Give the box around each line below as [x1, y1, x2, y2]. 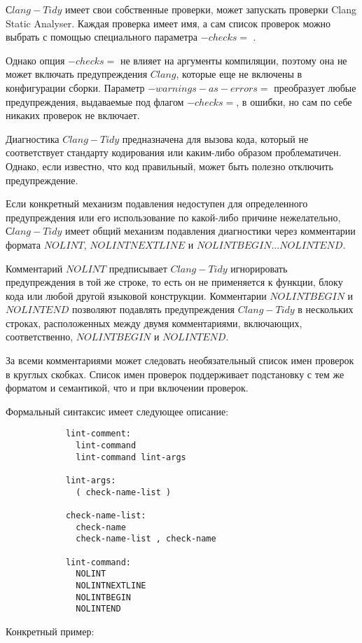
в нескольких [298, 302, 354, 317]
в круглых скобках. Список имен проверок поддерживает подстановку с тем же [6, 366, 344, 381]
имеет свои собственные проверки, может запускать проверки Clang [65, 2, 357, 16]
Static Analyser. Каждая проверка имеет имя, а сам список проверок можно [6, 15, 331, 30]
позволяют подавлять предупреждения [71, 302, 235, 317]
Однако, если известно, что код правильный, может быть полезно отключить [6, 158, 333, 173]
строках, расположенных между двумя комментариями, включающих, [6, 315, 302, 330]
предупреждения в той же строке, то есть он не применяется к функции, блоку [6, 275, 343, 289]
